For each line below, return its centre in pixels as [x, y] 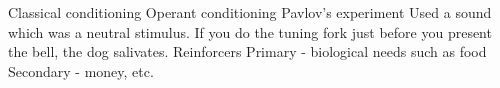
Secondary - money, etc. [81, 70]
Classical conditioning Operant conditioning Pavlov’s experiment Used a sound [250, 12]
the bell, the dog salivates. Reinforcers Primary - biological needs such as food [247, 51]
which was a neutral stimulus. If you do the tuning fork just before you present [250, 31]
